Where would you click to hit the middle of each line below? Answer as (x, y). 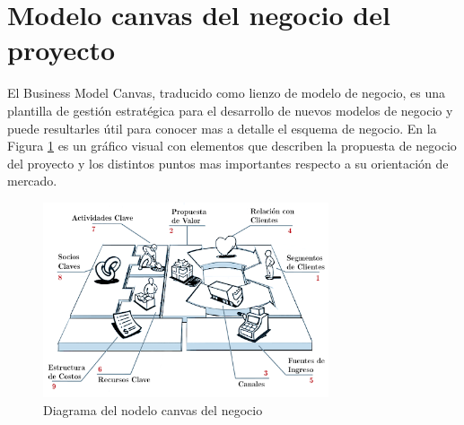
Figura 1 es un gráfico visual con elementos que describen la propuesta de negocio (232, 146)
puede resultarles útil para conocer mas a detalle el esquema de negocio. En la (222, 128)
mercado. (32, 181)
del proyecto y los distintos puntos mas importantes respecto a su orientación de (228, 163)
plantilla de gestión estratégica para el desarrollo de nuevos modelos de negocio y (230, 110)
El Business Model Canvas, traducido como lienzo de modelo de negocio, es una (227, 93)
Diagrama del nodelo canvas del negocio (153, 409)
